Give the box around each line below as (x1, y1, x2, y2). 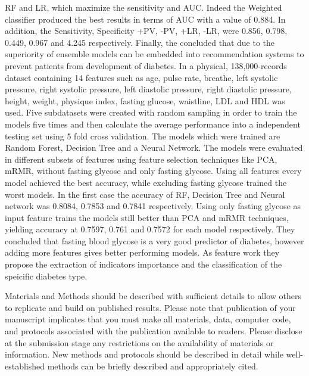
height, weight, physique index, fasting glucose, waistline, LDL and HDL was (5, 94, 285, 107)
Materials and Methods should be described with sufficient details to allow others (5, 290, 302, 302)
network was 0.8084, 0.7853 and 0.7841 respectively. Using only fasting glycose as (5, 200, 301, 212)
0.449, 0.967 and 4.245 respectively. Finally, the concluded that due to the (5, 36, 275, 48)
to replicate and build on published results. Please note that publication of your (5, 301, 296, 313)
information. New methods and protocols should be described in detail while (5, 348, 283, 361)
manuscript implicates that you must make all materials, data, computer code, (5, 313, 291, 325)
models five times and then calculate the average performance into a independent (5, 117, 301, 130)
